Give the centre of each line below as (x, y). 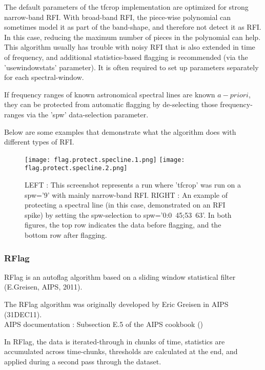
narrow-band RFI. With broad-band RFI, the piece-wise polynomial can (118, 17)
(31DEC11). (23, 314)
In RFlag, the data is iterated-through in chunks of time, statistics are (115, 341)
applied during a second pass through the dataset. (83, 361)
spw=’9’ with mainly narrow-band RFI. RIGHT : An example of (126, 194)
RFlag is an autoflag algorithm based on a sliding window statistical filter (120, 276)
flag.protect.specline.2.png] (76, 168)
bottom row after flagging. (66, 235)
